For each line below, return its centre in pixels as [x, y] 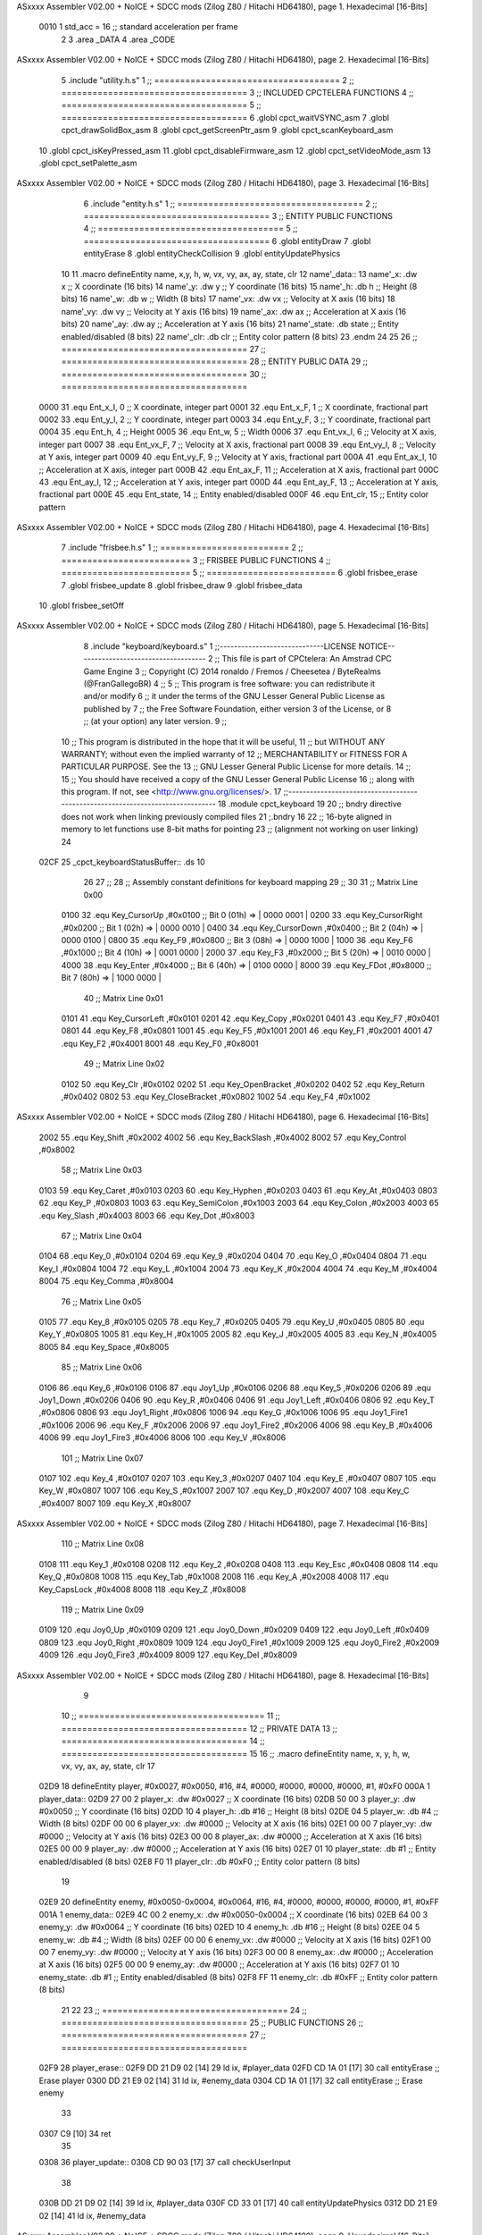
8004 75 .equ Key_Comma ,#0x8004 [106, 1281]
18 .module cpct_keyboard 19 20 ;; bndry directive [309, 804]
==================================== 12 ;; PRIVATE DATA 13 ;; [199, 1728]
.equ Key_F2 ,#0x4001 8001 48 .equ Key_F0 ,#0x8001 [160, 1043]
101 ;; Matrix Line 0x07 [102, 1458]
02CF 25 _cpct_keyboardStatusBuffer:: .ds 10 [122, 862]
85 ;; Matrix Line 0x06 [102, 1367]
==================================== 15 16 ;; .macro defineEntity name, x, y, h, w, [236, 1753]
